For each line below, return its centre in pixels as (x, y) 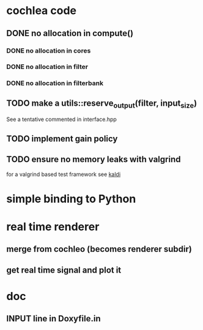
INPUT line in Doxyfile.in (54, 319)
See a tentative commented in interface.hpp (62, 119)
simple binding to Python (71, 199)
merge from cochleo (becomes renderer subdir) (99, 249)
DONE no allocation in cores (49, 51)
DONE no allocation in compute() (70, 33)
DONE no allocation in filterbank (55, 83)
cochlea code (41, 11)
